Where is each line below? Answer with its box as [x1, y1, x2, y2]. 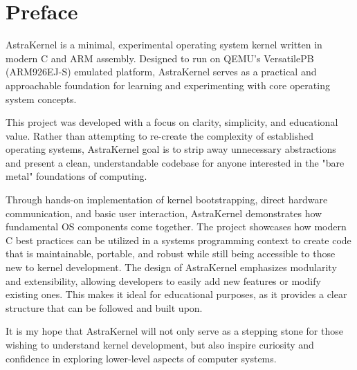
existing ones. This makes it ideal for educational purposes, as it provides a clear [6, 287, 347, 302]
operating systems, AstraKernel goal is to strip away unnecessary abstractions [6, 142, 336, 156]
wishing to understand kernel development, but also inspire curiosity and [6, 337, 314, 351]
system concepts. [6, 91, 77, 106]
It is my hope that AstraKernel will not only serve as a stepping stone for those [6, 324, 343, 338]
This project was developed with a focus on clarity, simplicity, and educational [6, 115, 338, 129]
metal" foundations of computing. [6, 169, 147, 183]
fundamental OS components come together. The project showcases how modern [6, 219, 347, 234]
